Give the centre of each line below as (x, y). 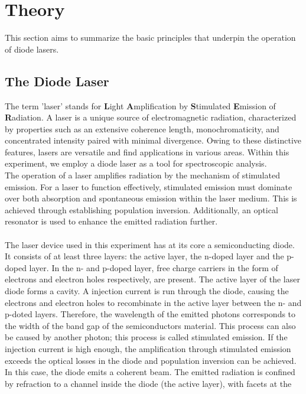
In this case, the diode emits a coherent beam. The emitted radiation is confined (150, 372)
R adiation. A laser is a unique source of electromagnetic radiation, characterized (151, 117)
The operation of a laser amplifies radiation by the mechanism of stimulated (142, 175)
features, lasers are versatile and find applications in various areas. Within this (147, 152)
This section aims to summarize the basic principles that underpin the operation (150, 38)
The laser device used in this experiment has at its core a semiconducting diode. (150, 244)
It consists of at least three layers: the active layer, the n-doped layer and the (144, 256)
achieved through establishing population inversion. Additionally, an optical (141, 209)
